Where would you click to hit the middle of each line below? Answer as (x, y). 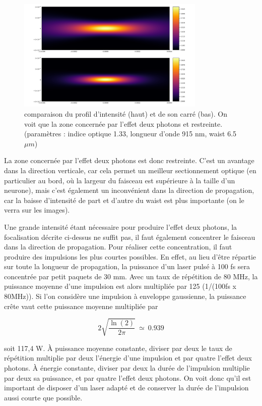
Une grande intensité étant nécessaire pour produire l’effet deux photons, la (121, 226)
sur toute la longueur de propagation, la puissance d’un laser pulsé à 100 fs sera (127, 266)
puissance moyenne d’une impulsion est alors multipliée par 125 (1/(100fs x (120, 286)
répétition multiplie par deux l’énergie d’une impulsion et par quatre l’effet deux (128, 358)
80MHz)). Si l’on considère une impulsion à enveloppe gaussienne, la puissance (125, 296)
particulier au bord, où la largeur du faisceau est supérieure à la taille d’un (120, 180)
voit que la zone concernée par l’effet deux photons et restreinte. (123, 123)
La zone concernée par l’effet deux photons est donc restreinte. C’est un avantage (129, 160)
